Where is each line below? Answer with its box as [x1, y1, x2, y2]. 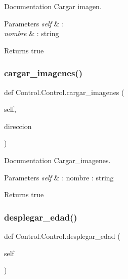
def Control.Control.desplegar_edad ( [4, 230, 120, 241]
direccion [4, 120, 32, 131]
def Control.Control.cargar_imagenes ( [4, 86, 124, 97]
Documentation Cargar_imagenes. [4, 154, 111, 165]
